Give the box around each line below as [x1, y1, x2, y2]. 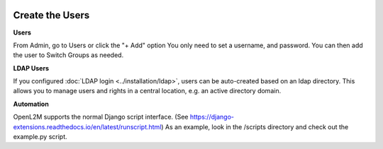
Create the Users [13, 9, 90, 21]
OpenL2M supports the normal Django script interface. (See [13, 113, 189, 121]
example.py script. [13, 133, 67, 141]
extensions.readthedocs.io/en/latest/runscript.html [13, 122, 162, 131]
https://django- [189, 113, 234, 121]
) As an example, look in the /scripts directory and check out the [160, 122, 349, 131]
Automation [13, 100, 49, 108]
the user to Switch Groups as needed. [13, 51, 124, 59]
